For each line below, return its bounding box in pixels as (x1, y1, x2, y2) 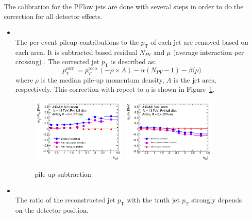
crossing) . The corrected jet (15, 56, 100, 67)
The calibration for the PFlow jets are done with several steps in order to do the (4, 1, 244, 11)
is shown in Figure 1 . (151, 84, 215, 94)
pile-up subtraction (34, 169, 91, 179)
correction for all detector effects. (4, 11, 102, 21)
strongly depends (191, 195, 242, 205)
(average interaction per (173, 47, 244, 57)
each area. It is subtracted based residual (15, 47, 137, 57)
